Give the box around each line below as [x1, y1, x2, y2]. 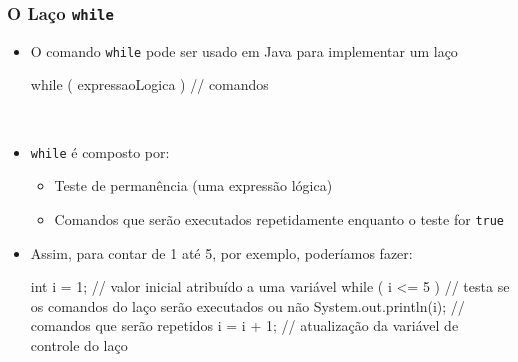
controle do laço [30, 334, 128, 355]
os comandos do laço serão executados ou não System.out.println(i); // [30, 295, 465, 316]
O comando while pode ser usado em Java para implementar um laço [30, 40, 458, 61]
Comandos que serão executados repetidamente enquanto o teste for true [54, 208, 505, 229]
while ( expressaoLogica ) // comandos [30, 74, 269, 95]
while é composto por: [30, 141, 170, 162]
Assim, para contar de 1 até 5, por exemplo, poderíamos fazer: [30, 242, 413, 263]
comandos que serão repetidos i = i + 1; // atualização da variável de [30, 315, 459, 336]
